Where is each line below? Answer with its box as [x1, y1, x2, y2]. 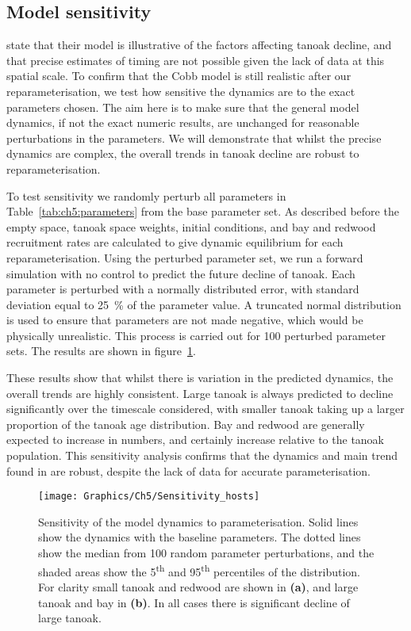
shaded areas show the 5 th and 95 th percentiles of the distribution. [38, 560, 361, 579]
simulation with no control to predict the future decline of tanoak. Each [6, 265, 355, 281]
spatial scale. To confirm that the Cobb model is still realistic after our [6, 67, 351, 84]
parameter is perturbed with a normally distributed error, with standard [6, 281, 359, 297]
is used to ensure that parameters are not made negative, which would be [6, 312, 363, 328]
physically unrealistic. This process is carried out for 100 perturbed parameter [6, 327, 386, 343]
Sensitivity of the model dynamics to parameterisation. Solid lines [38, 513, 359, 530]
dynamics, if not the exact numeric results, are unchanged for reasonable [6, 114, 359, 131]
